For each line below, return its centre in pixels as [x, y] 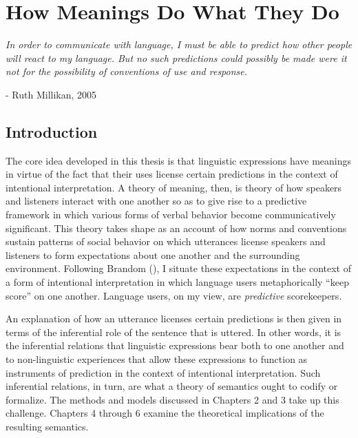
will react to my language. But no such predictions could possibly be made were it [176, 58]
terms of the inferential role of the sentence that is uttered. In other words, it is [173, 332]
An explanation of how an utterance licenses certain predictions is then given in [174, 319]
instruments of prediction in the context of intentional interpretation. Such [163, 372]
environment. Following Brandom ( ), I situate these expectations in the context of [178, 268]
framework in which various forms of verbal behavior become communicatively [171, 215]
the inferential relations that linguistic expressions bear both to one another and [175, 345]
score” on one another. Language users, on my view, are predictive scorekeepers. [174, 295]
